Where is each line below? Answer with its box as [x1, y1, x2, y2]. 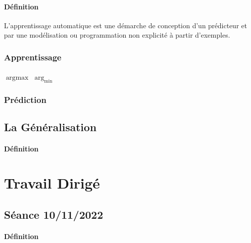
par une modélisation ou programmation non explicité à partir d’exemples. [4, 30, 230, 40]
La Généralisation [4, 119, 97, 135]
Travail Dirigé [4, 173, 100, 193]
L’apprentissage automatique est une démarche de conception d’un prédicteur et [4, 20, 247, 30]
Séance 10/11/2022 [4, 206, 103, 222]
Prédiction [4, 94, 47, 106]
